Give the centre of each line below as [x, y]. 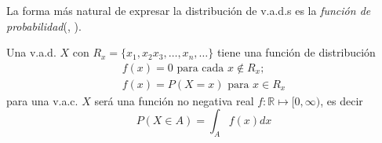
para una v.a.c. [42, 100]
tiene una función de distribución [296, 52]
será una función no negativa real [174, 100]
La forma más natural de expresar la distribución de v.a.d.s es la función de [189, 10]
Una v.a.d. [31, 52]
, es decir [342, 100]
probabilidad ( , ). [44, 26]
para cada [200, 68]
